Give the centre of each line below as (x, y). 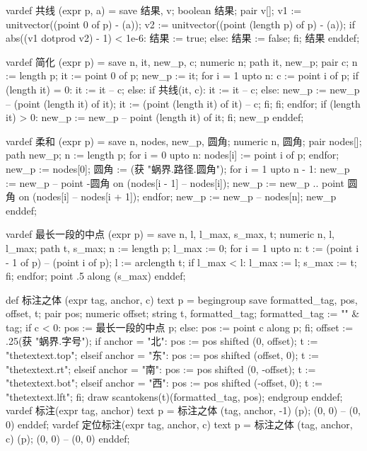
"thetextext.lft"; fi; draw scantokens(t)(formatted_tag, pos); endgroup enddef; (174, 396)
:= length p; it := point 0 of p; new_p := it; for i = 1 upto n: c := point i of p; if (182, 75)
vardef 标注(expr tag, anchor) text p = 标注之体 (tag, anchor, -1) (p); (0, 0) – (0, (183, 410)
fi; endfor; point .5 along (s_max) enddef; (96, 276)
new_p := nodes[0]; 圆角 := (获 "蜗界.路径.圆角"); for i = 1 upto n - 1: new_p (178, 168)
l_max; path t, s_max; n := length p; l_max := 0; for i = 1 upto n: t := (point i (182, 247)
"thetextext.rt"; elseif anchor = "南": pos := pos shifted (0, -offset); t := (161, 369)
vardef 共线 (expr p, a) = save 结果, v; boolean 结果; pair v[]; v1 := (154, 10)
